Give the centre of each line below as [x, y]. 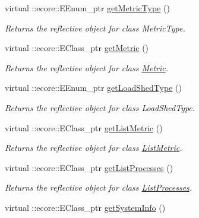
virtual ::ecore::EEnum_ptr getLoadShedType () [93, 88]
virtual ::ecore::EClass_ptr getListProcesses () [89, 167]
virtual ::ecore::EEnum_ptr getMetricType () [87, 8]
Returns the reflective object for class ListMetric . [94, 148]
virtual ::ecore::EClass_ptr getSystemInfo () [85, 207]
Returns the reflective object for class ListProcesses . [99, 187]
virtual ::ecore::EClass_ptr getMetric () [77, 48]
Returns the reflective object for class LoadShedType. [100, 107]
